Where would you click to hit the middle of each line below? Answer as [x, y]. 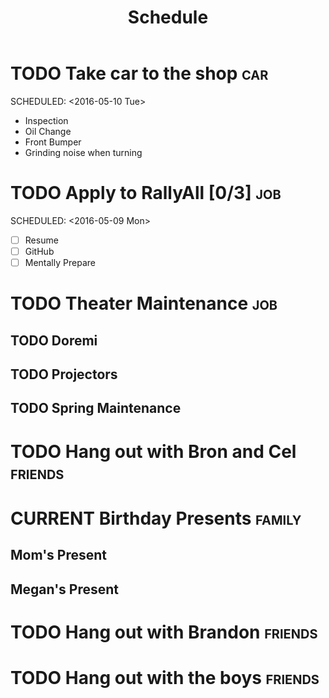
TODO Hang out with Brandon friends [164, 632]
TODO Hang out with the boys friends [165, 677]
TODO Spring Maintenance [96, 408]
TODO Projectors [64, 374]
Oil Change [48, 131]
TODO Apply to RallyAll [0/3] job [146, 193]
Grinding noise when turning [83, 152]
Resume [41, 240]
